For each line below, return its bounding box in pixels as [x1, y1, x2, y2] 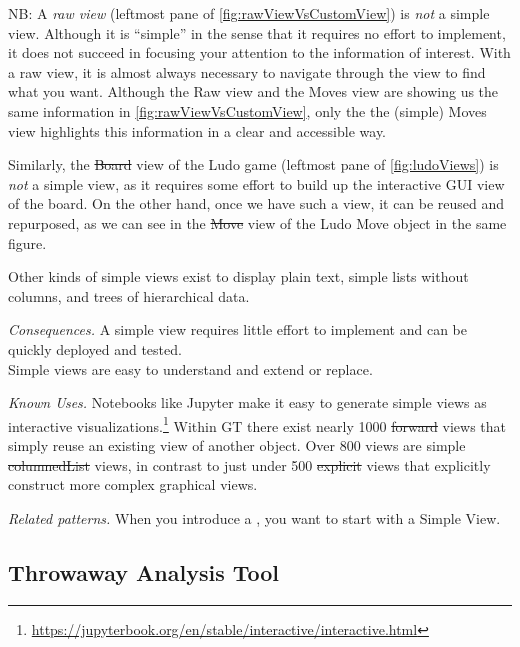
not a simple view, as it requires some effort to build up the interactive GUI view [8, 173, 505, 194]
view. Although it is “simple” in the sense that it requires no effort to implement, [8, 22, 506, 43]
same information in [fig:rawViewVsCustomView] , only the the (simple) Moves [8, 100, 487, 121]
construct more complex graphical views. [8, 474, 258, 495]
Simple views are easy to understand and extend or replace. [8, 358, 373, 379]
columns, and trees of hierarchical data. [8, 285, 250, 306]
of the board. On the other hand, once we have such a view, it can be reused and [8, 193, 505, 214]
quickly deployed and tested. [8, 338, 182, 359]
